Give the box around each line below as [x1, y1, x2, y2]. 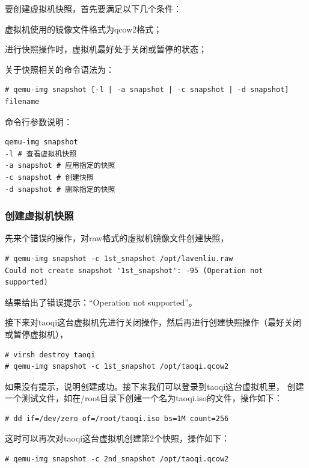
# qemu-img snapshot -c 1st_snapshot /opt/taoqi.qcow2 [5, 362, 229, 371]
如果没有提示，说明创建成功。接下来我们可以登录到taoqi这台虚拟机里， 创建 [5, 380, 304, 392]
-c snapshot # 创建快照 [5, 173, 94, 182]
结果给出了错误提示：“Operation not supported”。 [5, 295, 197, 308]
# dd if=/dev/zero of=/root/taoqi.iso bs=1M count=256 [5, 414, 229, 423]
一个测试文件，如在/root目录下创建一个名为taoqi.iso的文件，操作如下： [5, 392, 283, 404]
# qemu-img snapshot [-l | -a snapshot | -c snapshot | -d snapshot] [5, 85, 289, 94]
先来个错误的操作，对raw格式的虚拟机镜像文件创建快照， [5, 232, 229, 244]
